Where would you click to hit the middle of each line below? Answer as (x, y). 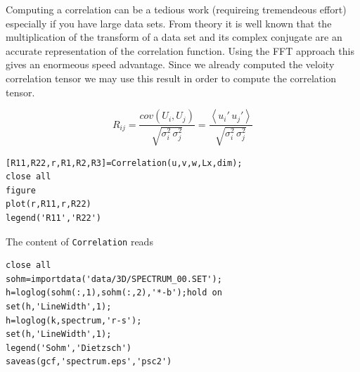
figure (21, 190)
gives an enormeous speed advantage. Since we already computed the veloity (170, 64)
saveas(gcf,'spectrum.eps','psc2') (89, 362)
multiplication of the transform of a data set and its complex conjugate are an (174, 37)
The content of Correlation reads (79, 241)
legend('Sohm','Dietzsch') (69, 348)
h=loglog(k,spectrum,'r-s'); (74, 320)
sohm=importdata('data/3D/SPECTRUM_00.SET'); (114, 279)
